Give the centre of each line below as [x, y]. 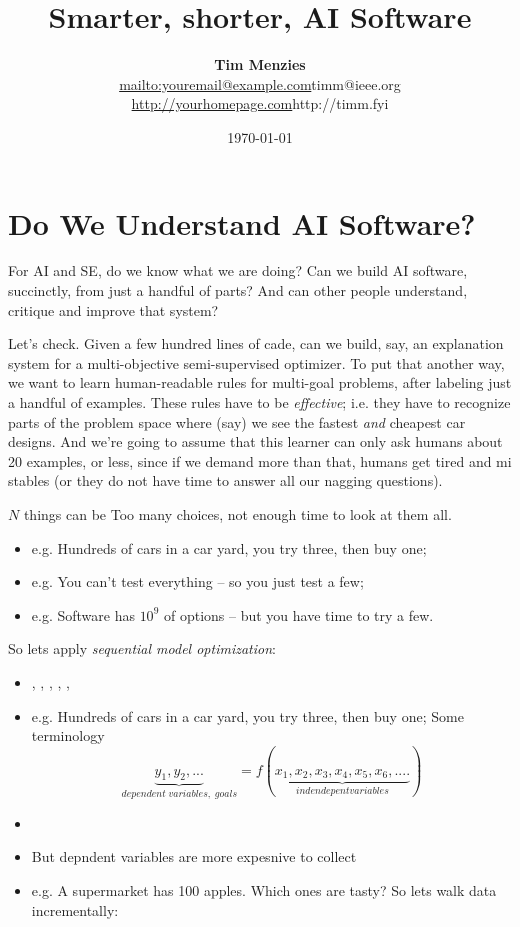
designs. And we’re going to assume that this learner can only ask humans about [255, 441]
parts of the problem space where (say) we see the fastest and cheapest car [237, 421]
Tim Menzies [260, 64]
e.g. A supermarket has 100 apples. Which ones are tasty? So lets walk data [264, 890]
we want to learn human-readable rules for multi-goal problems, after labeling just [260, 382]
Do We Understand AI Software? [242, 222]
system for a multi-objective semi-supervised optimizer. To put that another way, [256, 362]
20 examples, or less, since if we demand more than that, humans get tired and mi [260, 460]
